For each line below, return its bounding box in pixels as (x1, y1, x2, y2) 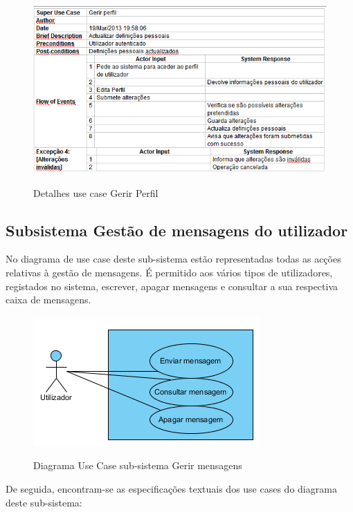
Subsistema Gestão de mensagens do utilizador (6, 219, 348, 240)
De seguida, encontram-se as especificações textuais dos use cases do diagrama (6, 482, 337, 496)
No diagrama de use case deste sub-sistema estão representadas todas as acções (6, 252, 341, 266)
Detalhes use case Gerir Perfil (33, 185, 159, 200)
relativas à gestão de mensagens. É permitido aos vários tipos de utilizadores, (6, 265, 333, 280)
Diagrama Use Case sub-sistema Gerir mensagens (33, 458, 242, 473)
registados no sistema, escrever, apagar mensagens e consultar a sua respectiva (6, 278, 338, 293)
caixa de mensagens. (6, 292, 91, 307)
